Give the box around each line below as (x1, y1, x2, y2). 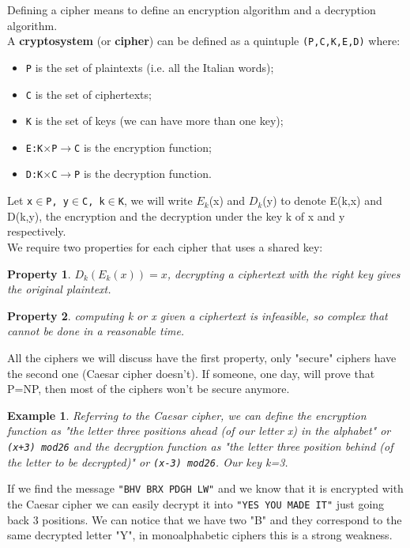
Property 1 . (7, 265, 71, 282)
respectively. (7, 223, 66, 240)
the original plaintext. (7, 281, 111, 297)
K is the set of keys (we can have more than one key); (25, 112, 284, 129)
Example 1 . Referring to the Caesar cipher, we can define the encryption (7, 406, 367, 423)
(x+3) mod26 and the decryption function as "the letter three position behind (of (7, 437, 393, 454)
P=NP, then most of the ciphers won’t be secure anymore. (7, 380, 290, 397)
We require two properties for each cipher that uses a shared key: (7, 238, 323, 255)
